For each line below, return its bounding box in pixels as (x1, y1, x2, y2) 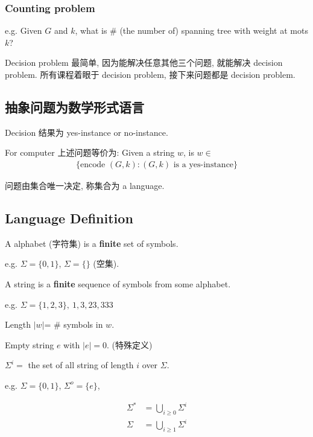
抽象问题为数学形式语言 (5, 97, 144, 116)
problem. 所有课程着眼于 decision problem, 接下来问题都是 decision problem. (5, 68, 296, 80)
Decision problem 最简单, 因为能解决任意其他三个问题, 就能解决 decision (5, 56, 283, 69)
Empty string (5, 338, 54, 351)
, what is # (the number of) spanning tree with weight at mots (75, 24, 308, 37)
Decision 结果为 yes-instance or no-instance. (5, 126, 168, 138)
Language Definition (5, 209, 133, 227)
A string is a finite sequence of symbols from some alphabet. (5, 278, 231, 290)
